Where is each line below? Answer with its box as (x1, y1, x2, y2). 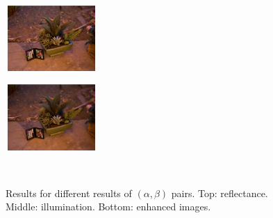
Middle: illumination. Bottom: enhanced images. (6, 199, 211, 214)
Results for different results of (6, 185, 132, 200)
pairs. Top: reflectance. (171, 185, 268, 200)
